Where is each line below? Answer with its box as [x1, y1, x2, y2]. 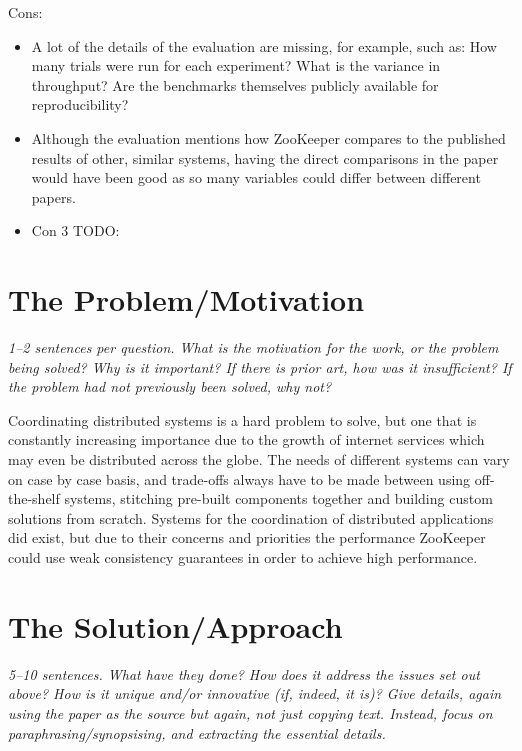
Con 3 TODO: [31, 220, 120, 241]
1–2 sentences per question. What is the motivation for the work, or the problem [8, 337, 499, 358]
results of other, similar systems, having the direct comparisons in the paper [31, 147, 499, 168]
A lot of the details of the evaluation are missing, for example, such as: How [31, 35, 497, 56]
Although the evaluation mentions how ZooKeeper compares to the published [31, 127, 506, 148]
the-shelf [8, 488, 60, 509]
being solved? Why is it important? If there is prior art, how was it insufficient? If [8, 356, 512, 377]
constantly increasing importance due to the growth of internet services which [8, 429, 485, 450]
